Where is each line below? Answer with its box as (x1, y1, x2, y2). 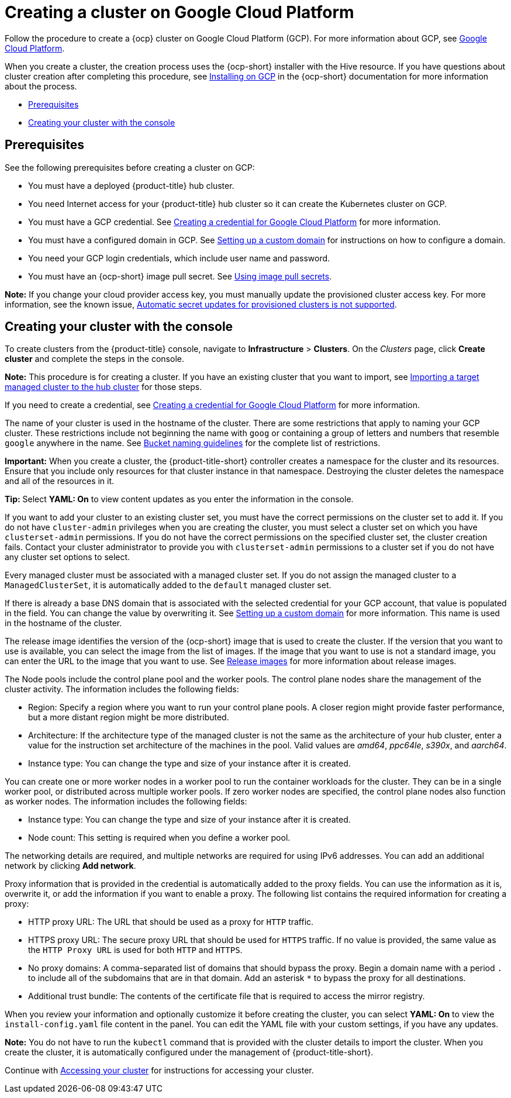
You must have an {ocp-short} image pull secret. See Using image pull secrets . (28, 271, 332, 281)
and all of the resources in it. (5, 476, 115, 486)
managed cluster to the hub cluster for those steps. (5, 382, 202, 392)
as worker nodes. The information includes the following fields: (5, 796, 247, 807)
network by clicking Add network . (5, 861, 136, 871)
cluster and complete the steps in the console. (5, 354, 184, 364)
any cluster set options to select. (5, 552, 130, 562)
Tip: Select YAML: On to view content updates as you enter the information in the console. (5, 494, 354, 505)
